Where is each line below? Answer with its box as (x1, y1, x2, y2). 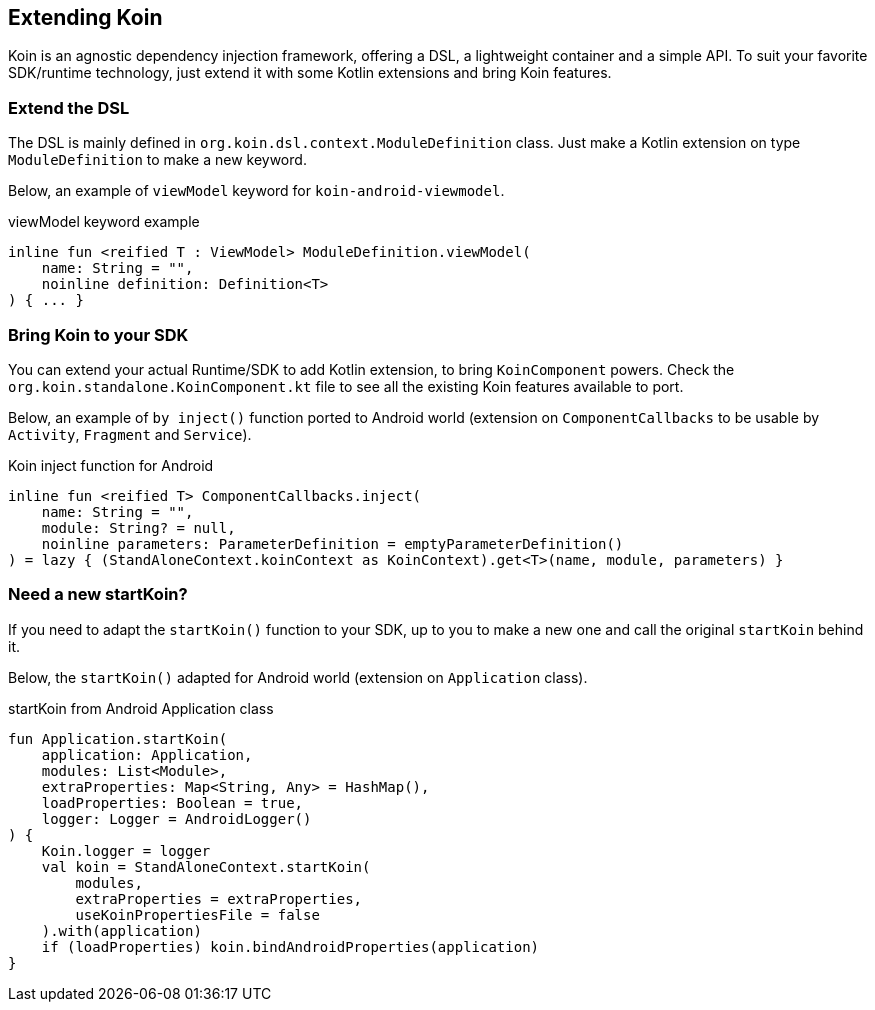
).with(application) (41, 922, 202, 939)
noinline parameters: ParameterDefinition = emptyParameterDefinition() (41, 535, 624, 552)
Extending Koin (8, 5, 163, 30)
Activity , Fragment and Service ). (8, 425, 252, 443)
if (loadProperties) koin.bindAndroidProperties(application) (41, 938, 540, 955)
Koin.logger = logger (41, 842, 211, 859)
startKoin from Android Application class (8, 699, 274, 717)
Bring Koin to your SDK (8, 324, 189, 345)
